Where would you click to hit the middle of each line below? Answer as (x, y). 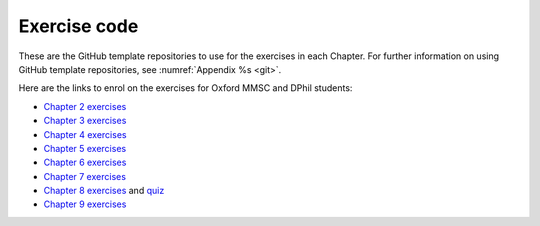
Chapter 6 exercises (85, 162)
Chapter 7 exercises (85, 176)
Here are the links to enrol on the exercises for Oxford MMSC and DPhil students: (185, 88)
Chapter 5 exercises (85, 148)
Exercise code (78, 26)
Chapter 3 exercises (85, 121)
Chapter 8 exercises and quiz (104, 191)
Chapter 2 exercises (85, 106)
